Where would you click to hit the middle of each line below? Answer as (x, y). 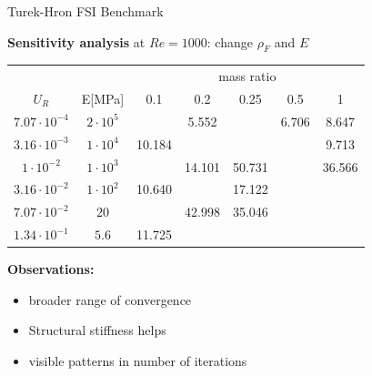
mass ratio (247, 76)
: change (230, 41)
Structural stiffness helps (97, 330)
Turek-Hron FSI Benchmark (85, 11)
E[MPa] (103, 98)
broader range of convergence (110, 299)
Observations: (51, 269)
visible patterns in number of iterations (138, 360)
